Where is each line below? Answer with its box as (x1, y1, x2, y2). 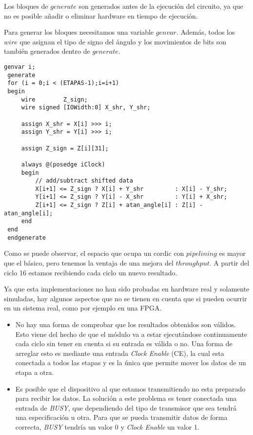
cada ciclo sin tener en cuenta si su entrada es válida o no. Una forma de (15, 338, 233, 349)
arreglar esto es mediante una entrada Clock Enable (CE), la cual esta (15, 348, 224, 358)
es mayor (219, 248, 246, 258)
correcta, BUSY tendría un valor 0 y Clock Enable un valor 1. (15, 421, 199, 432)
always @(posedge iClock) (21, 161, 105, 168)
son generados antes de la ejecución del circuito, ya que (78, 1, 243, 11)
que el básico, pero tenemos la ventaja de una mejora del (4, 258, 174, 268)
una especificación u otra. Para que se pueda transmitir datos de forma (15, 412, 228, 422)
